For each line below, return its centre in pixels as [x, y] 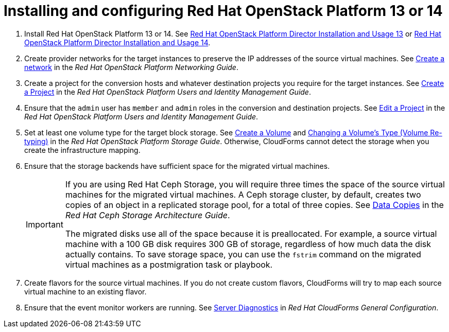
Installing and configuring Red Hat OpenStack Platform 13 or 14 [223, 11]
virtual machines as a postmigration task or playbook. [169, 264]
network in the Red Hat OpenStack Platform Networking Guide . [131, 67]
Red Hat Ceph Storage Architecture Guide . [148, 215]
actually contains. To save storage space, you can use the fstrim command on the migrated [243, 254]
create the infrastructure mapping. [82, 150]
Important [45, 224]
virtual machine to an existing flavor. [85, 291]
